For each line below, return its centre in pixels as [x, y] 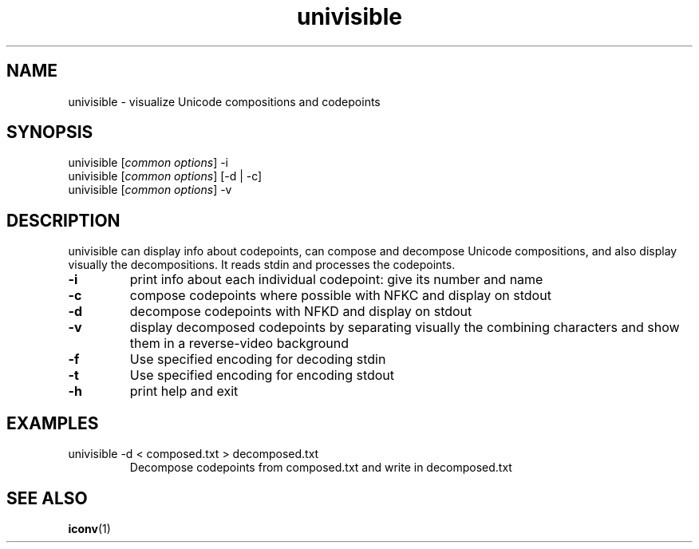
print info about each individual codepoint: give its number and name [336, 280]
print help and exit [184, 391]
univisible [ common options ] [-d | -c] [165, 176]
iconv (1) [89, 528]
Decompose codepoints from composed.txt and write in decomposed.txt [321, 468]
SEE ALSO [47, 498]
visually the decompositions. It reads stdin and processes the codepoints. [262, 265]
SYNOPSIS [50, 132]
